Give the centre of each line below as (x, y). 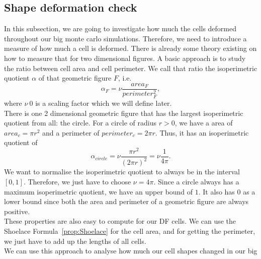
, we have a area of (204, 123)
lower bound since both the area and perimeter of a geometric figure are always (126, 201)
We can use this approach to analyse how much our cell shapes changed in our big (131, 251)
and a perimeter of (71, 132)
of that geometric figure (75, 78)
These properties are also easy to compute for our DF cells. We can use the (120, 221)
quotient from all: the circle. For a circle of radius (80, 123)
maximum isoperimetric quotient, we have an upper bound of (99, 191)
